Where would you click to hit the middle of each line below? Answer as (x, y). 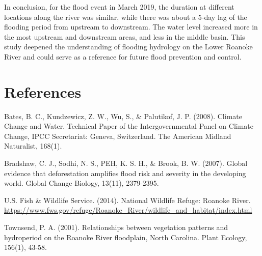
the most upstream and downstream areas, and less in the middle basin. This (125, 36)
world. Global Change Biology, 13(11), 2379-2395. (82, 183)
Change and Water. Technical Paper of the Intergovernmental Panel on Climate (129, 126)
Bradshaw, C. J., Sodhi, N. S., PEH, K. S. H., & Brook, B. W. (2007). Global (126, 163)
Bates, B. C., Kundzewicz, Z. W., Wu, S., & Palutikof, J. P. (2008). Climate (123, 116)
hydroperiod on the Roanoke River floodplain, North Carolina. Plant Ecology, (126, 237)
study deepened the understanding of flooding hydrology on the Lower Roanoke (128, 47)
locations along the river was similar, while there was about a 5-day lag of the (126, 17)
